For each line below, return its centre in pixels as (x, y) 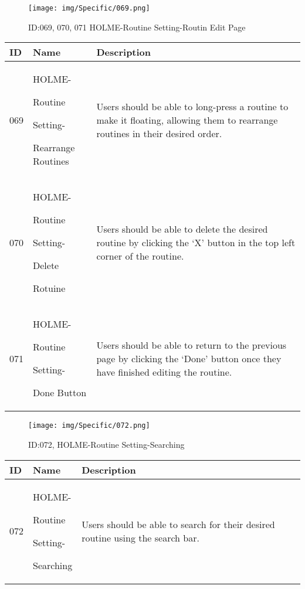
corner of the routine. (140, 256)
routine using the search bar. (140, 537)
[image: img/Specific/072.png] (89, 426)
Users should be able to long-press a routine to (192, 107)
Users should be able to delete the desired (182, 229)
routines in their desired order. (159, 134)
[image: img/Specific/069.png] (89, 8)
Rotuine (49, 288)
